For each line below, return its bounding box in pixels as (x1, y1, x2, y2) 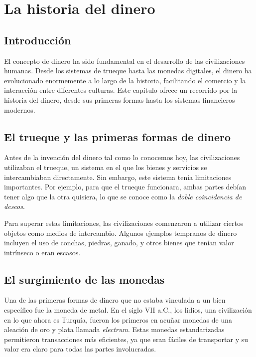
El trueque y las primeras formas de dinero (4, 129, 231, 144)
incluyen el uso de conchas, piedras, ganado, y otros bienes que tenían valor (4, 237, 234, 248)
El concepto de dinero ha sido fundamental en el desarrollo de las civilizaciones (4, 55, 245, 66)
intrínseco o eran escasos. (4, 247, 81, 257)
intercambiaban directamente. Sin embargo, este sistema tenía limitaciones (4, 172, 232, 182)
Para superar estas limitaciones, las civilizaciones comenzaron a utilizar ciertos (4, 217, 244, 228)
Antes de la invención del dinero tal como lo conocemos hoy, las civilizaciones (4, 152, 240, 163)
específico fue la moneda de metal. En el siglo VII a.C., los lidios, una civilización (4, 305, 252, 315)
